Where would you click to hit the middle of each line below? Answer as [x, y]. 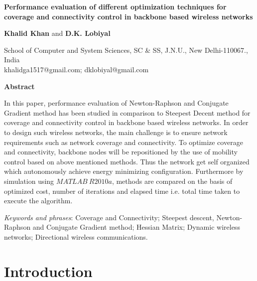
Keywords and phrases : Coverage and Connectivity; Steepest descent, [109, 217]
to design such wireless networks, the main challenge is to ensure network [116, 132]
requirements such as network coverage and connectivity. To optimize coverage [124, 142]
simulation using [29, 181]
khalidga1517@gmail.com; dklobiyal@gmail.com [76, 69]
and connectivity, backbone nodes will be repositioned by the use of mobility [121, 152]
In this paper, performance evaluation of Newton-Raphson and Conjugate [116, 103]
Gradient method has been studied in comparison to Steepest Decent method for [127, 112]
